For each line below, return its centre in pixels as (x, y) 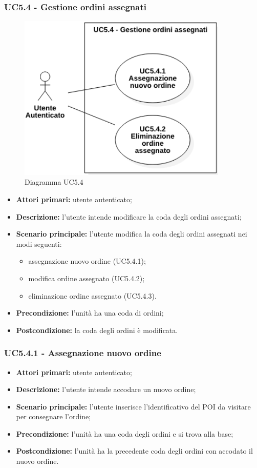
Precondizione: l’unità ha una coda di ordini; (90, 313)
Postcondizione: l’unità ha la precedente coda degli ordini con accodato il (134, 451)
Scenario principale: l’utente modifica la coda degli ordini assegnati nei (132, 234)
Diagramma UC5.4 (54, 182)
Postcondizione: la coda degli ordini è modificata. (97, 330)
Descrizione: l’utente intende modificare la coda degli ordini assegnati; (129, 216)
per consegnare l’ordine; (53, 416)
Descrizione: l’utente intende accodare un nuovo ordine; (106, 389)
